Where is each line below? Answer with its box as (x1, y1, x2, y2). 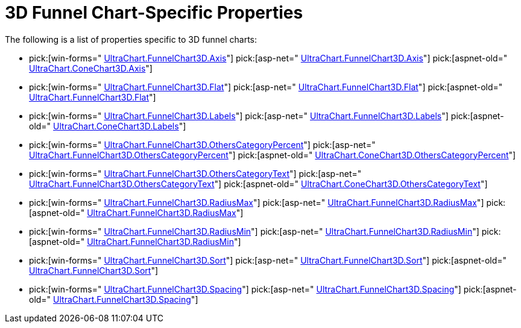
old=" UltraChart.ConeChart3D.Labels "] (29, 120, 186, 131)
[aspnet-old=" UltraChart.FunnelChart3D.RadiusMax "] (29, 207, 244, 218)
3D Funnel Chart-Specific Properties (5, 2, 303, 23)
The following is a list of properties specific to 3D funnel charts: (5, 34, 257, 45)
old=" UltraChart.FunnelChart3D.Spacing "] (29, 294, 198, 305)
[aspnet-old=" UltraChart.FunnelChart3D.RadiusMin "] (29, 236, 241, 247)
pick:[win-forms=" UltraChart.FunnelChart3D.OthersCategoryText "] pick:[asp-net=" (29, 168, 362, 179)
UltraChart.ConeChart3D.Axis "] (29, 63, 153, 73)
